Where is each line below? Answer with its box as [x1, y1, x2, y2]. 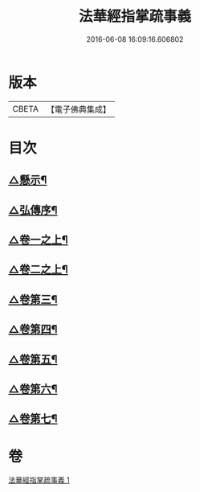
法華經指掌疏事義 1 [8, 475, 70, 485]
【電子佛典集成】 [46, 104, 111, 115]
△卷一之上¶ [8, 233, 68, 247]
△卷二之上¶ [8, 263, 68, 277]
